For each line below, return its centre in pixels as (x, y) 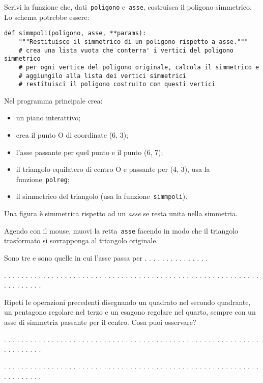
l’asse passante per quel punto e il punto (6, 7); (90, 152)
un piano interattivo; (48, 118)
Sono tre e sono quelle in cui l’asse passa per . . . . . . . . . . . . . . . (106, 257)
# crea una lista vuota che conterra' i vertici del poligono (126, 50)
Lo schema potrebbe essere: (47, 17)
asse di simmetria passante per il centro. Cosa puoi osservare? (100, 322)
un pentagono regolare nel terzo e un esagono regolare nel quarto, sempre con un (130, 312)
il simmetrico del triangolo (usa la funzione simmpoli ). (102, 196)
